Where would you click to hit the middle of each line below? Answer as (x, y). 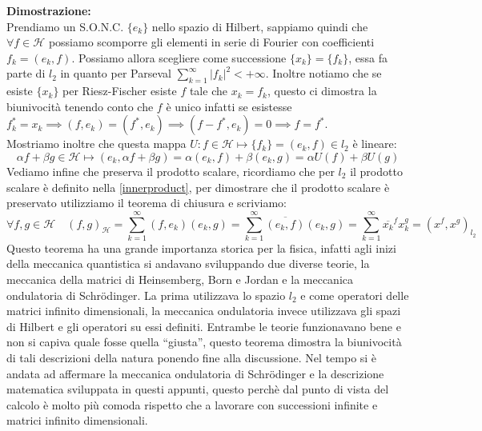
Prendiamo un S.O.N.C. (65, 26)
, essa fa (368, 57)
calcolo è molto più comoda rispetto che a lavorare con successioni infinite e (192, 404)
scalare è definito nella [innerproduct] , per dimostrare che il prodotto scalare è (198, 187)
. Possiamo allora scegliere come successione (179, 57)
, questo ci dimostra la (322, 91)
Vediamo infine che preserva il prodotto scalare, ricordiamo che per (171, 171)
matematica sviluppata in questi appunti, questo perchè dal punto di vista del (198, 389)
